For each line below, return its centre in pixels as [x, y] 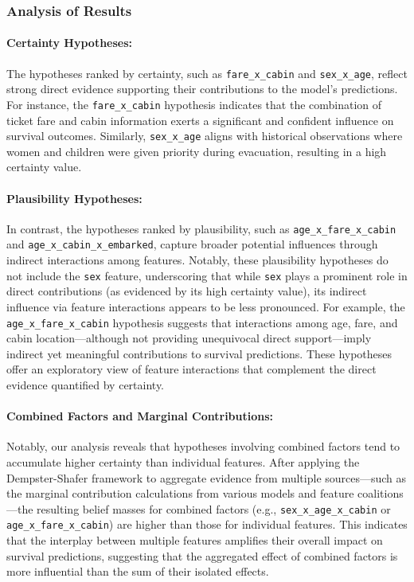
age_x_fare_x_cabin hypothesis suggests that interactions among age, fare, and [202, 322]
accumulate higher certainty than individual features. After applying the [183, 461]
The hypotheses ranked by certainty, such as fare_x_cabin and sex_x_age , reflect [207, 73]
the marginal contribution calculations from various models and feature [180, 493]
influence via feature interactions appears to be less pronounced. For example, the [206, 306]
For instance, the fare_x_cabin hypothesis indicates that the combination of [194, 104]
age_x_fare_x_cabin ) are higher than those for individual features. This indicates [207, 524]
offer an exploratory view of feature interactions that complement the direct [191, 369]
